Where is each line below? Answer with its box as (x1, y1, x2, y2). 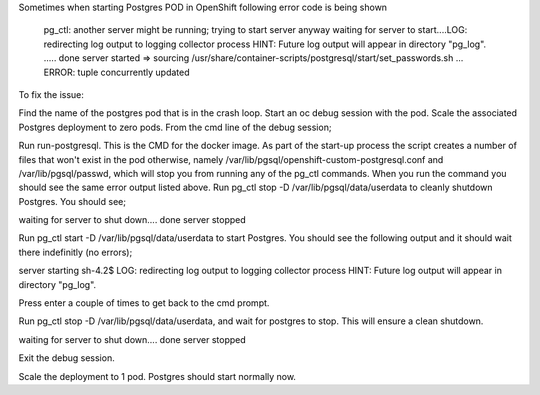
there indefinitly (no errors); (18, 246, 133, 258)
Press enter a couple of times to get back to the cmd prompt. (18, 297, 270, 309)
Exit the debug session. (18, 352, 115, 364)
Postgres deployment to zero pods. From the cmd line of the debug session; (18, 121, 332, 133)
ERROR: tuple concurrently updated (43, 66, 190, 78)
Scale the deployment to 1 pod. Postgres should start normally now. (18, 370, 297, 382)
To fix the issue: (18, 88, 85, 100)
